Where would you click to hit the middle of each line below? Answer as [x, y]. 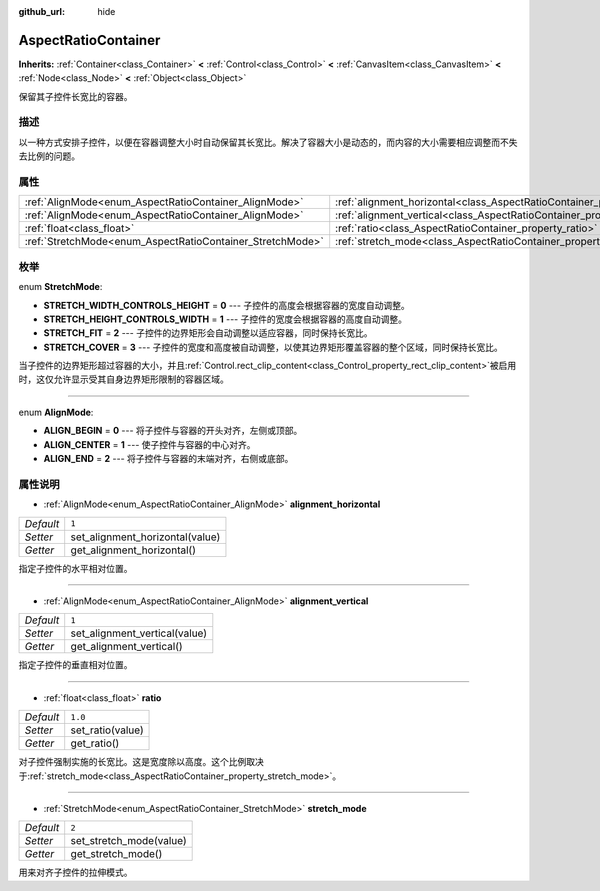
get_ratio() [95, 743]
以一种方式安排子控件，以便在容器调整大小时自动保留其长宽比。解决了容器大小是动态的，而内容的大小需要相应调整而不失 [268, 142]
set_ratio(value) [107, 730]
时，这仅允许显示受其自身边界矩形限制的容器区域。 [123, 379]
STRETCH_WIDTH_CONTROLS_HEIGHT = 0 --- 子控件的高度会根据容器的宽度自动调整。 [226, 305]
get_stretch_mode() [116, 854]
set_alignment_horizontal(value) [145, 537]
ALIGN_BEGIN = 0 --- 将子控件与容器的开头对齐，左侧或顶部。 [173, 431]
